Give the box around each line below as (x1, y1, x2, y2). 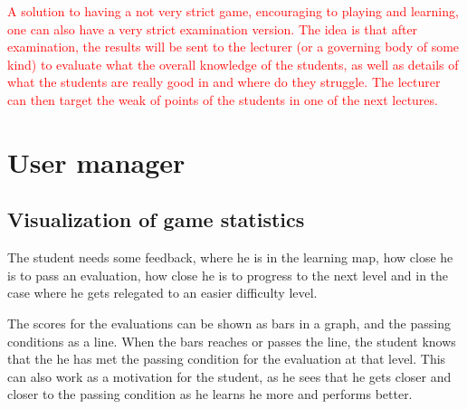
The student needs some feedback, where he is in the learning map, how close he (7, 248, 453, 267)
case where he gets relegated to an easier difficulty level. (7, 283, 318, 302)
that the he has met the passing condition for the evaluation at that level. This (7, 349, 446, 368)
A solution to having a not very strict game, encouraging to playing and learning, (7, 2, 459, 20)
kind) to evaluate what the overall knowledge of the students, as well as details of (7, 54, 459, 73)
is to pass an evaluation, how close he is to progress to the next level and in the (7, 265, 449, 284)
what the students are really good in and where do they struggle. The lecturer (7, 72, 441, 91)
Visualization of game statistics (7, 205, 305, 233)
